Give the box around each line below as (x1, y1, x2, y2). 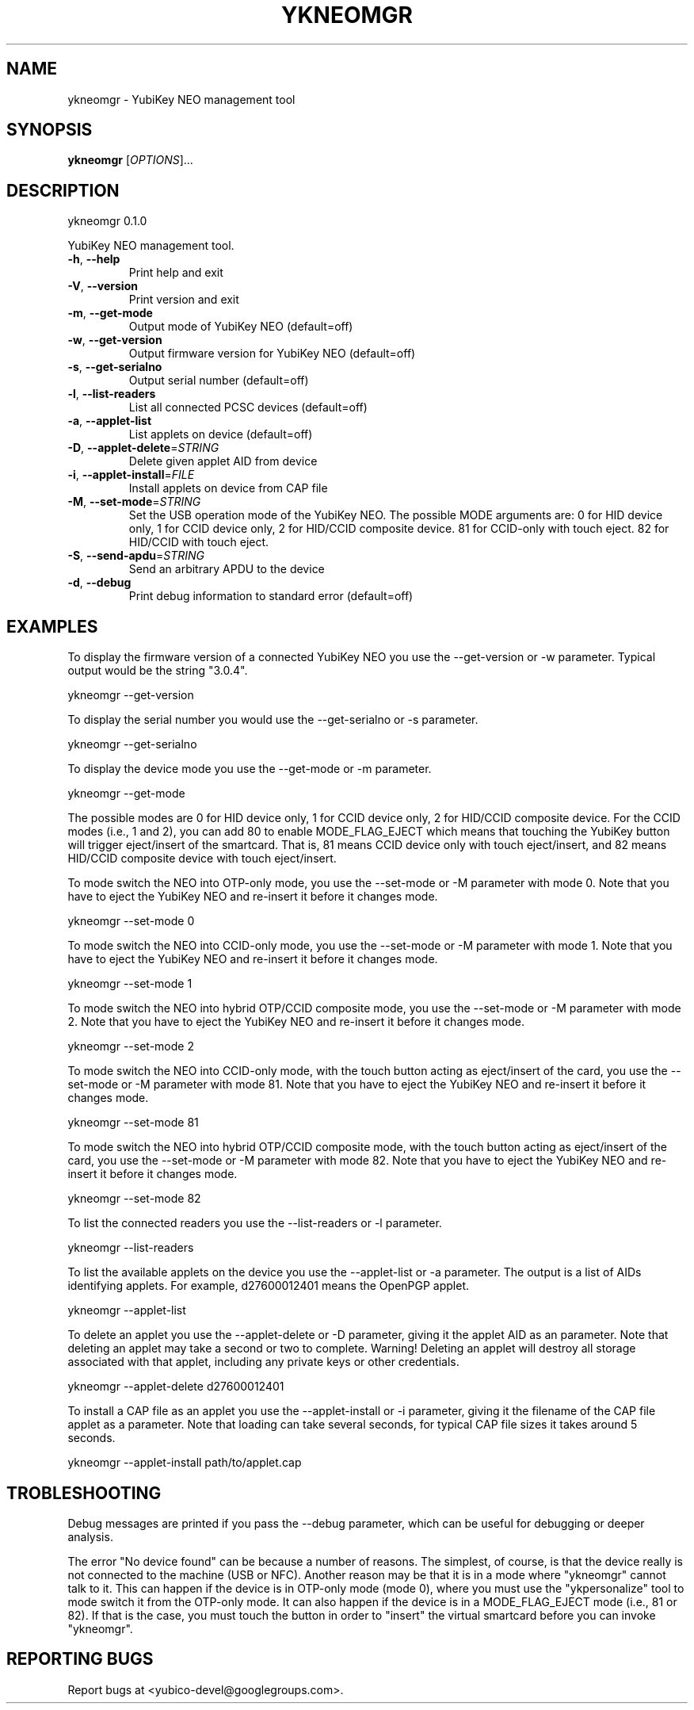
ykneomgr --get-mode (67, 786, 185, 801)
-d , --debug (67, 576, 132, 590)
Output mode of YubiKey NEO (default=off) (128, 319, 353, 334)
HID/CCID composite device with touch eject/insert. (67, 851, 337, 866)
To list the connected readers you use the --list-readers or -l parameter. (67, 1216, 442, 1230)
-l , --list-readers (67, 387, 156, 401)
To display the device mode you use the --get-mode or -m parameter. (67, 762, 432, 776)
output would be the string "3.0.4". (67, 664, 248, 678)
